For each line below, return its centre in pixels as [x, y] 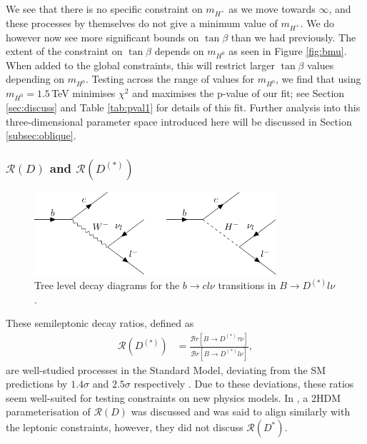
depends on [179, 51]
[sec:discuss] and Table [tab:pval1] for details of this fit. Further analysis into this [183, 107]
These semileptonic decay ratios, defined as [100, 323]
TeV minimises [84, 93]
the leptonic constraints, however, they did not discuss [125, 427]
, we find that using [318, 79]
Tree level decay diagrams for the [107, 285]
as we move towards [272, 9]
